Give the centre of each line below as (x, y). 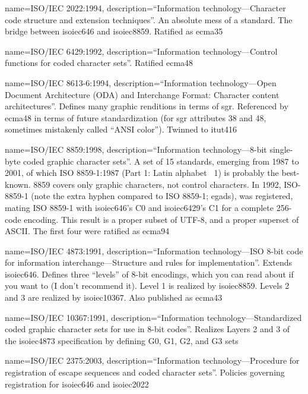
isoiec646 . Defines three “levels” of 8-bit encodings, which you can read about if (149, 274)
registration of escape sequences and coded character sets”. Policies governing (145, 372)
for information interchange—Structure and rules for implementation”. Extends (149, 262)
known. (18, 184)
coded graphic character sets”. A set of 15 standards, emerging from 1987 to (161, 161)
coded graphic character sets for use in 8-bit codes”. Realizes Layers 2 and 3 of (147, 329)
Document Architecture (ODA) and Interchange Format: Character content (142, 94)
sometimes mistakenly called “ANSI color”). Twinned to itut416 (121, 129)
